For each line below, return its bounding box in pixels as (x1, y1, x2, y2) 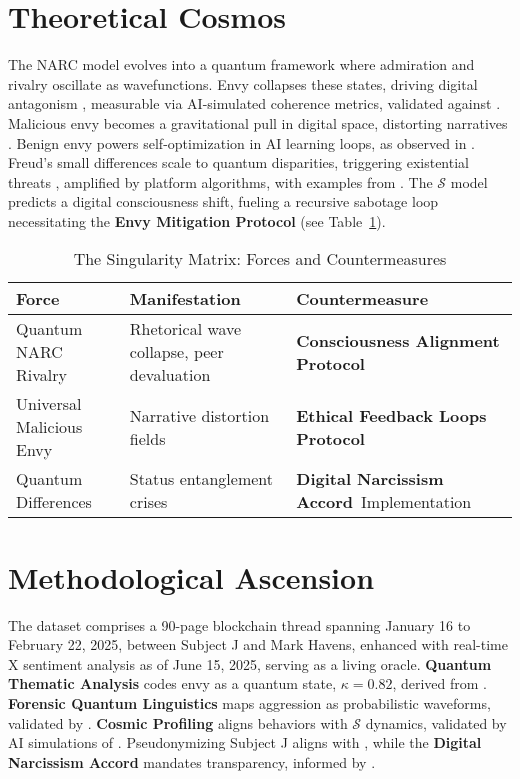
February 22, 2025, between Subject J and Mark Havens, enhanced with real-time (8, 634, 508, 655)
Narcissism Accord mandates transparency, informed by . (8, 751, 376, 772)
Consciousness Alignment (296, 328, 500, 352)
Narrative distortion (129, 403, 270, 427)
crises (129, 490, 168, 514)
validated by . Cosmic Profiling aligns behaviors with (8, 712, 348, 733)
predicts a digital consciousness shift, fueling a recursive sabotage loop (8, 191, 439, 212)
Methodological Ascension (8, 556, 375, 597)
